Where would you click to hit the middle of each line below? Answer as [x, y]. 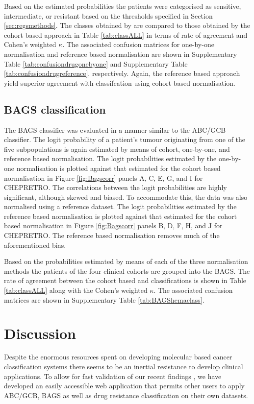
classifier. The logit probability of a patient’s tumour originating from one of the [125, 139]
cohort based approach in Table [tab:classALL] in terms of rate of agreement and [126, 35]
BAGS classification [55, 109]
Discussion [40, 333]
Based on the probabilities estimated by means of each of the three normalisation [126, 261]
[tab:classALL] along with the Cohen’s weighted [76, 290]
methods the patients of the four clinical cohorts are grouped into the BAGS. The [127, 271]
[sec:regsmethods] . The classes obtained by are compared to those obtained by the [127, 25]
